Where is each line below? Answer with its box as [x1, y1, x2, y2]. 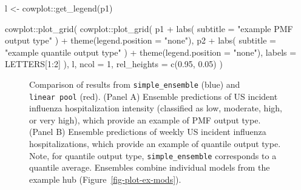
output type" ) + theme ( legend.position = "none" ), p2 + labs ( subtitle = [5, 34, 277, 47]
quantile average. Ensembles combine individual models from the [29, 161, 270, 174]
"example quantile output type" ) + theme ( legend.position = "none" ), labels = [5, 45, 297, 58]
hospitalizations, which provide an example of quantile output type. [29, 137, 281, 150]
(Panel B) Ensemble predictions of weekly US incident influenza [29, 125, 266, 138]
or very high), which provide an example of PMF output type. [29, 113, 261, 126]
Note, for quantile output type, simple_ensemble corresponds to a [29, 149, 277, 162]
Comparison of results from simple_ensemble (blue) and [29, 77, 240, 90]
